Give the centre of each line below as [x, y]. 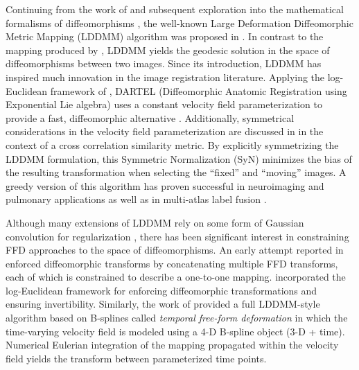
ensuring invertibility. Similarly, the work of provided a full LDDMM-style [163, 304]
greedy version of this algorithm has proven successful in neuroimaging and [165, 185]
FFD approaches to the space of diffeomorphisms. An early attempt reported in [175, 250]
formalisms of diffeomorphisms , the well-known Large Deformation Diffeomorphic [179, 23]
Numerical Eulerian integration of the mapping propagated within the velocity [172, 345]
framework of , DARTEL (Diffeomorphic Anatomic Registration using [199, 90]
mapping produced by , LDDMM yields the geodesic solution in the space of [168, 50]
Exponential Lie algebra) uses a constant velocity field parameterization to [164, 104]
